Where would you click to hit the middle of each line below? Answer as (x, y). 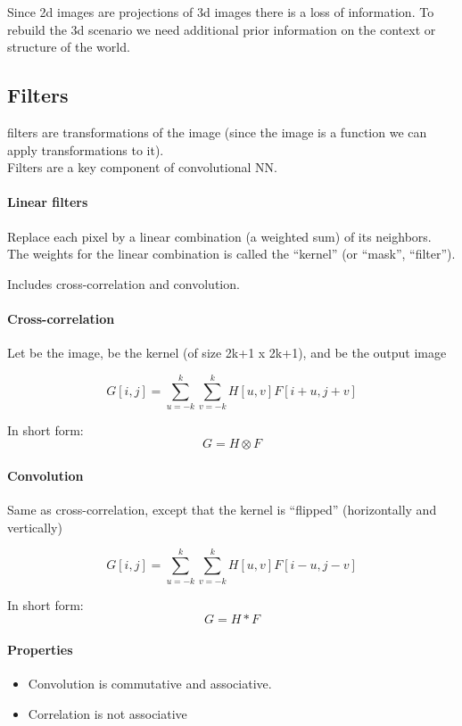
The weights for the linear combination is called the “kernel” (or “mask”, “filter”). (231, 254)
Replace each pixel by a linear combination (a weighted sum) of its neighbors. (219, 236)
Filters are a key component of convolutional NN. (142, 167)
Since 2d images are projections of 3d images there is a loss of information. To (221, 12)
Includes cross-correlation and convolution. (124, 283)
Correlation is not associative (107, 713)
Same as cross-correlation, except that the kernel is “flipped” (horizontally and (222, 510)
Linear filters (48, 202)
